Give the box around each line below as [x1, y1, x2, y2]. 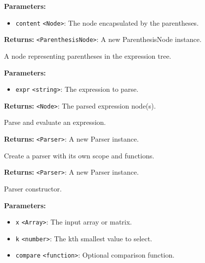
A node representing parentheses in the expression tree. [4, 50, 171, 61]
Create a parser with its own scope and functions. [4, 150, 155, 160]
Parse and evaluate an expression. [4, 117, 106, 127]
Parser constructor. [4, 183, 62, 193]
